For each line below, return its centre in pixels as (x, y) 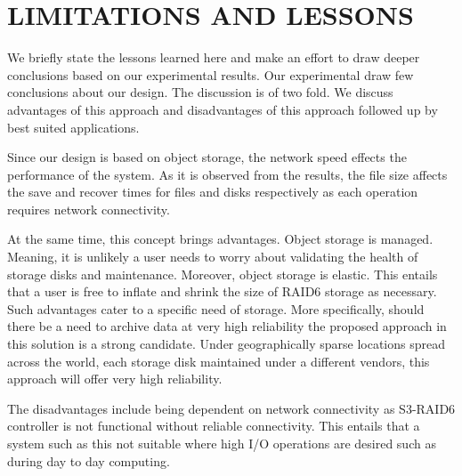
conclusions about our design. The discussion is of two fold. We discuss (200, 92)
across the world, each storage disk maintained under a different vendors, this (219, 361)
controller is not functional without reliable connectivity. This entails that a (214, 426)
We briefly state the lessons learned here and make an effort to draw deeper (214, 57)
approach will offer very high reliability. (115, 379)
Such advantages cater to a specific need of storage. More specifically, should (216, 308)
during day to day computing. (89, 460)
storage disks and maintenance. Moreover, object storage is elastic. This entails (223, 274)
